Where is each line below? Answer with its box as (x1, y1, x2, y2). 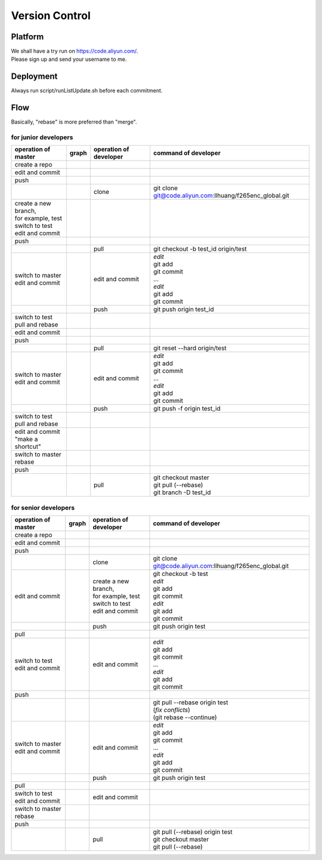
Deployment (11, 72, 58, 82)
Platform (11, 32, 44, 42)
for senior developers (11, 503, 75, 511)
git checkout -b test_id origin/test (153, 245, 247, 253)
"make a (14, 435, 38, 443)
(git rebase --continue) (153, 713, 217, 722)
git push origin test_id (153, 305, 214, 313)
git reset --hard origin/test (153, 344, 227, 352)
